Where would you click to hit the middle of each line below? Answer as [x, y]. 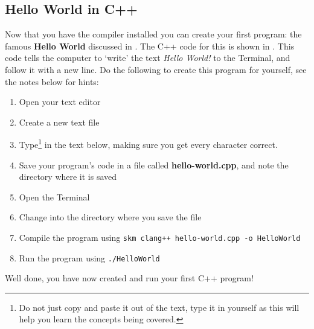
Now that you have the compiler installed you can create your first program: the [153, 34]
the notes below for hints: [52, 81]
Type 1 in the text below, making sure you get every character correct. [148, 144]
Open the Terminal [54, 196]
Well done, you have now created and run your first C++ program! [129, 278]
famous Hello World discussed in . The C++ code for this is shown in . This [150, 46]
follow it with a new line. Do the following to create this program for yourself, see [156, 69]
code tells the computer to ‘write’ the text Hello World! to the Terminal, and [148, 58]
